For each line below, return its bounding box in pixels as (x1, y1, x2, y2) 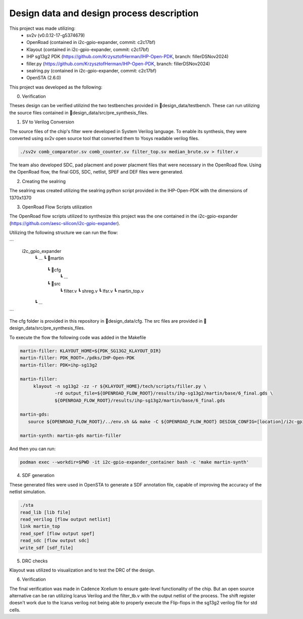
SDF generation (22, 472, 55, 478)
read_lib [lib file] (20, 509, 71, 515)
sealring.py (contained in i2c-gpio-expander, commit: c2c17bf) (26, 67, 157, 73)
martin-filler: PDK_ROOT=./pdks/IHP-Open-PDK (20, 355, 135, 361)
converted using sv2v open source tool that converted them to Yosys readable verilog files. (9, 136, 199, 142)
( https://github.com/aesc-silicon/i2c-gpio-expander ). (9, 220, 121, 226)
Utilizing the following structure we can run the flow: (9, 230, 118, 236)
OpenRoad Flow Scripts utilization (22, 204, 92, 210)
